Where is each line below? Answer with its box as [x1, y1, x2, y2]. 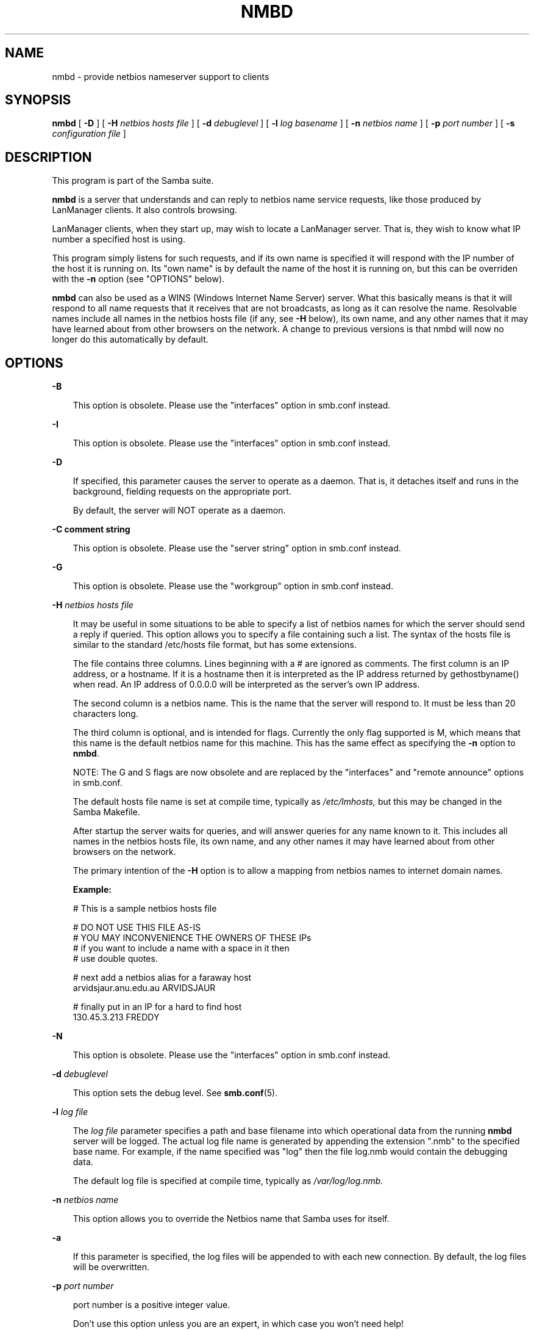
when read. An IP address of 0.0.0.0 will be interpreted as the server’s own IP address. [73, 679, 420, 690]
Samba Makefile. [73, 807, 140, 818]
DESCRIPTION [5, 149, 92, 165]
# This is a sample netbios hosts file [73, 903, 217, 914]
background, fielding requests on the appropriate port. [73, 486, 291, 497]
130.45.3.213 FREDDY [73, 1012, 160, 1023]
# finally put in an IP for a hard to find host [73, 1001, 242, 1012]
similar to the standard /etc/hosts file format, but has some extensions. [73, 639, 357, 650]
